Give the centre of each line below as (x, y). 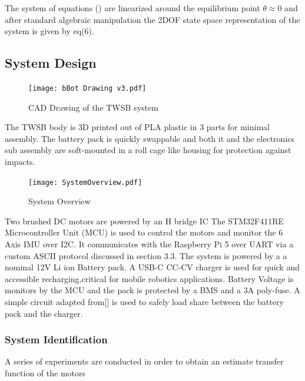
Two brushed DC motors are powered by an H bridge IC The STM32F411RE (144, 221)
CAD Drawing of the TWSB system (93, 107)
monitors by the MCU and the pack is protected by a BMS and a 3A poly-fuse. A (152, 290)
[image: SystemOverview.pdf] (85, 182)
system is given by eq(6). (49, 31)
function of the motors (45, 373)
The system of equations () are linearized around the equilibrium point (132, 8)
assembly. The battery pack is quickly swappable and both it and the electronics (150, 138)
